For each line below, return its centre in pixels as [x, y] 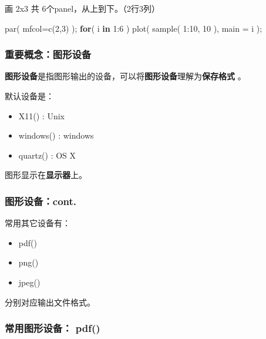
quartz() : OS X [47, 155]
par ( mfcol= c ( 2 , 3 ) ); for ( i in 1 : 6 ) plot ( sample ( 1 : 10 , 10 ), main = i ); [134, 28]
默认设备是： [29, 96]
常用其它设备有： [38, 223]
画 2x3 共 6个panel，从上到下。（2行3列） [83, 8]
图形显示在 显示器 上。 [46, 175]
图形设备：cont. [41, 201]
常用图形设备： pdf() [53, 328]
